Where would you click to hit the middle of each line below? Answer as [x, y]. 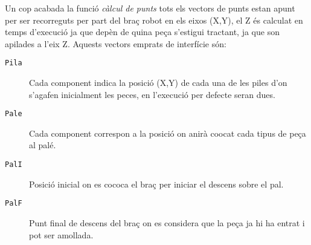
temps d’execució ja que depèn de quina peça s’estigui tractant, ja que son [142, 32]
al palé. [43, 145]
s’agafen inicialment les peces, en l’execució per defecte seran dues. [152, 94]
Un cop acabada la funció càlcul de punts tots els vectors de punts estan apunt [150, 8]
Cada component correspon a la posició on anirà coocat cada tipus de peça [168, 133]
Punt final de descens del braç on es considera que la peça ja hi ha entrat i [167, 222]
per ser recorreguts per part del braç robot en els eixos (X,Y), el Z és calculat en [154, 20]
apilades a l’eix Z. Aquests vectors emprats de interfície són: [116, 43]
